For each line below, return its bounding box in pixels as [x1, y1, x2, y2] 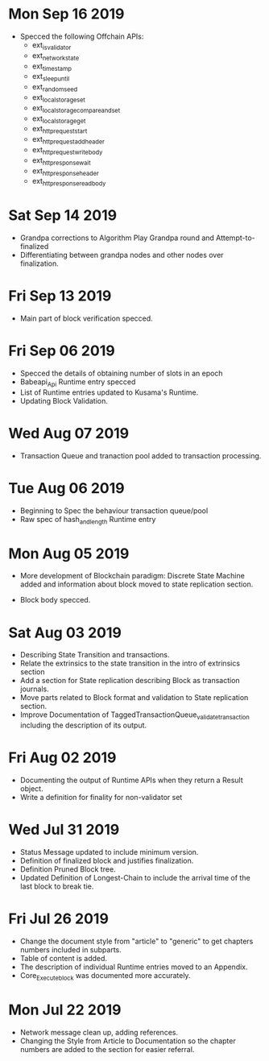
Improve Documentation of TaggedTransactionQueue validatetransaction [19, 710, 250, 722]
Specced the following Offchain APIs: [19, 31, 144, 41]
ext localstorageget [31, 114, 86, 125]
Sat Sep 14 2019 [8, 206, 118, 225]
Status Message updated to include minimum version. [19, 847, 199, 856]
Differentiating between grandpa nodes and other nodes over [19, 251, 224, 260]
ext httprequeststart [31, 124, 88, 135]
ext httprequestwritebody [31, 144, 103, 156]
